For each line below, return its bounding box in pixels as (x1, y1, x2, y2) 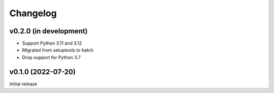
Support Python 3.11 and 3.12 (22, 40, 82, 46)
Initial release (9, 81, 38, 87)
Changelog (9, 8, 57, 19)
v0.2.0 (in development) (9, 27, 88, 35)
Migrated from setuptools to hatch (22, 47, 94, 53)
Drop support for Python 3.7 (22, 54, 81, 60)
